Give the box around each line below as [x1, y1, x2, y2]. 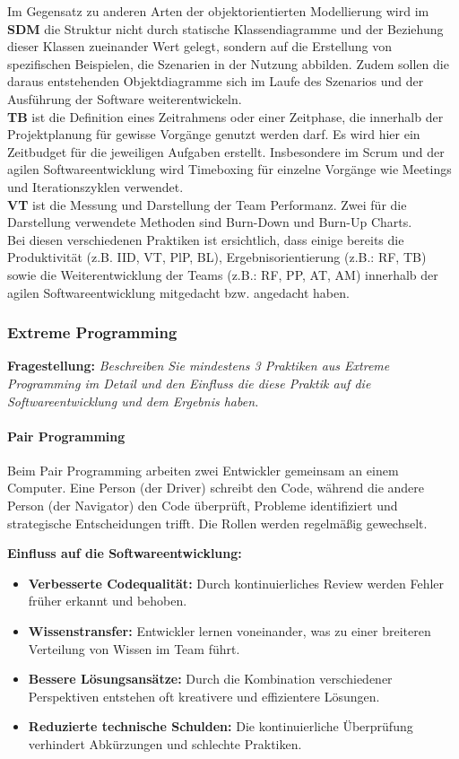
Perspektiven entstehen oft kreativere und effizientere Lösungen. [28, 686, 380, 705]
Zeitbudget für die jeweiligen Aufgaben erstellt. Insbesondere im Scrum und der [7, 142, 445, 161]
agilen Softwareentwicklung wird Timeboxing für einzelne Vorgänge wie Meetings [7, 160, 452, 179]
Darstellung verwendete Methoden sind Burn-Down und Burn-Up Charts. [7, 213, 412, 231]
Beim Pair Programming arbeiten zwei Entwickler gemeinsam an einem [7, 460, 399, 479]
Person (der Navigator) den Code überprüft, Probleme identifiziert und [7, 496, 398, 515]
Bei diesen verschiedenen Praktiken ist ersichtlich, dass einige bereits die [7, 230, 404, 249]
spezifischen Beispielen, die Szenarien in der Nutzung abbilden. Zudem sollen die [7, 54, 449, 73]
